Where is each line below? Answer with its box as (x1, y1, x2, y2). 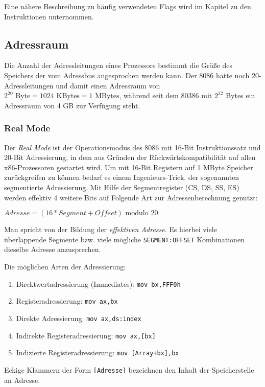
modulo (125, 210, 149, 217)
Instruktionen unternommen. (4, 11, 94, 21)
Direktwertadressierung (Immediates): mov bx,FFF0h (16, 278, 181, 289)
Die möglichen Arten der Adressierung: (4, 261, 126, 271)
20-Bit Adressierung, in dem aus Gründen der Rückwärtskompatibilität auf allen (4, 152, 256, 163)
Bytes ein (226, 90, 255, 101)
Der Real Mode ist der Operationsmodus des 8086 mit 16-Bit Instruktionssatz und (4, 142, 261, 152)
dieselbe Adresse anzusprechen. (4, 244, 101, 255)
